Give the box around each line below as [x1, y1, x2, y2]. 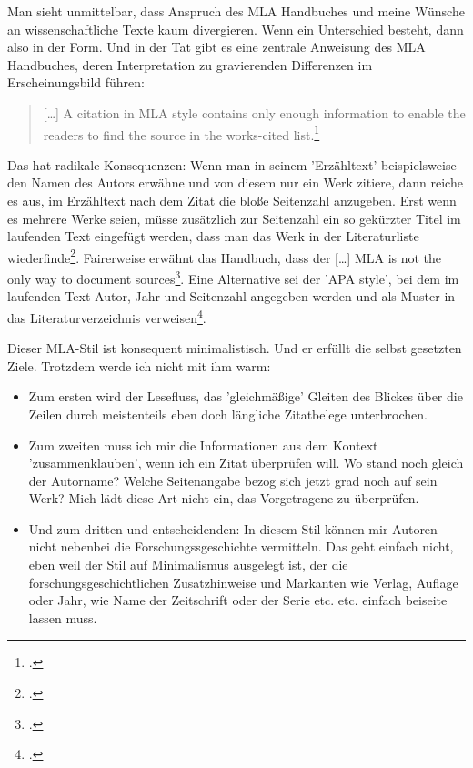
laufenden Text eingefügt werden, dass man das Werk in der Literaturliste [7, 227, 419, 246]
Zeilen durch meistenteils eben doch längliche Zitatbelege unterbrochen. [28, 404, 428, 423]
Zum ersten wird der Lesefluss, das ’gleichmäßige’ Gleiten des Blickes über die [28, 387, 463, 406]
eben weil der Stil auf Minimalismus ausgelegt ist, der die [28, 555, 348, 574]
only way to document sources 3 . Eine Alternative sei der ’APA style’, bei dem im [7, 267, 459, 288]
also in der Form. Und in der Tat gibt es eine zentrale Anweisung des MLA [7, 37, 426, 56]
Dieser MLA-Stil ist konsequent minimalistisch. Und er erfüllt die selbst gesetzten [7, 339, 462, 358]
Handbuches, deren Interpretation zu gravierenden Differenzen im [7, 55, 373, 74]
